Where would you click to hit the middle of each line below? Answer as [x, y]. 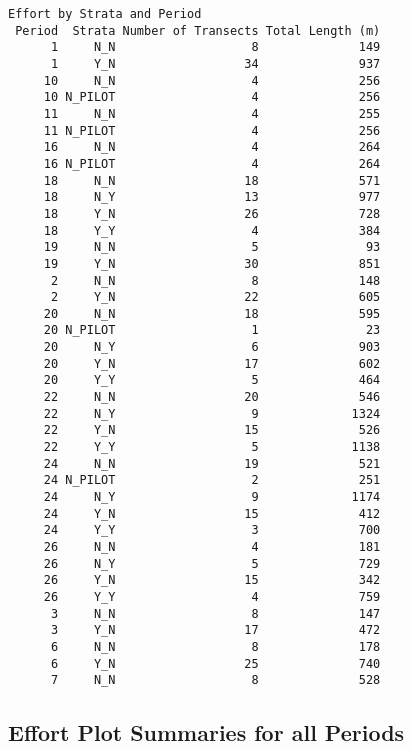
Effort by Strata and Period [105, 14]
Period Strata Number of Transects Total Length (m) [198, 30]
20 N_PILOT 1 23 [212, 330]
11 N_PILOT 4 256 [212, 130]
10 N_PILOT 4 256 [212, 97]
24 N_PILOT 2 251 [212, 480]
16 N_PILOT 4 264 [212, 163]
